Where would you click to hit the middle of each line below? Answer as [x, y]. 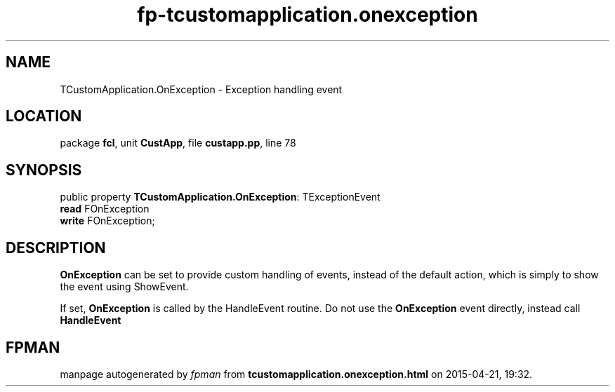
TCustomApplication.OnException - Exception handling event [201, 89]
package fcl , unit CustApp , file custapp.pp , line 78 [178, 143]
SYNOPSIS [44, 170]
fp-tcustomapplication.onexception [307, 15]
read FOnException [105, 209]
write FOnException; [107, 221]
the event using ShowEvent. [124, 287]
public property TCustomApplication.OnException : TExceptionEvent [220, 197]
